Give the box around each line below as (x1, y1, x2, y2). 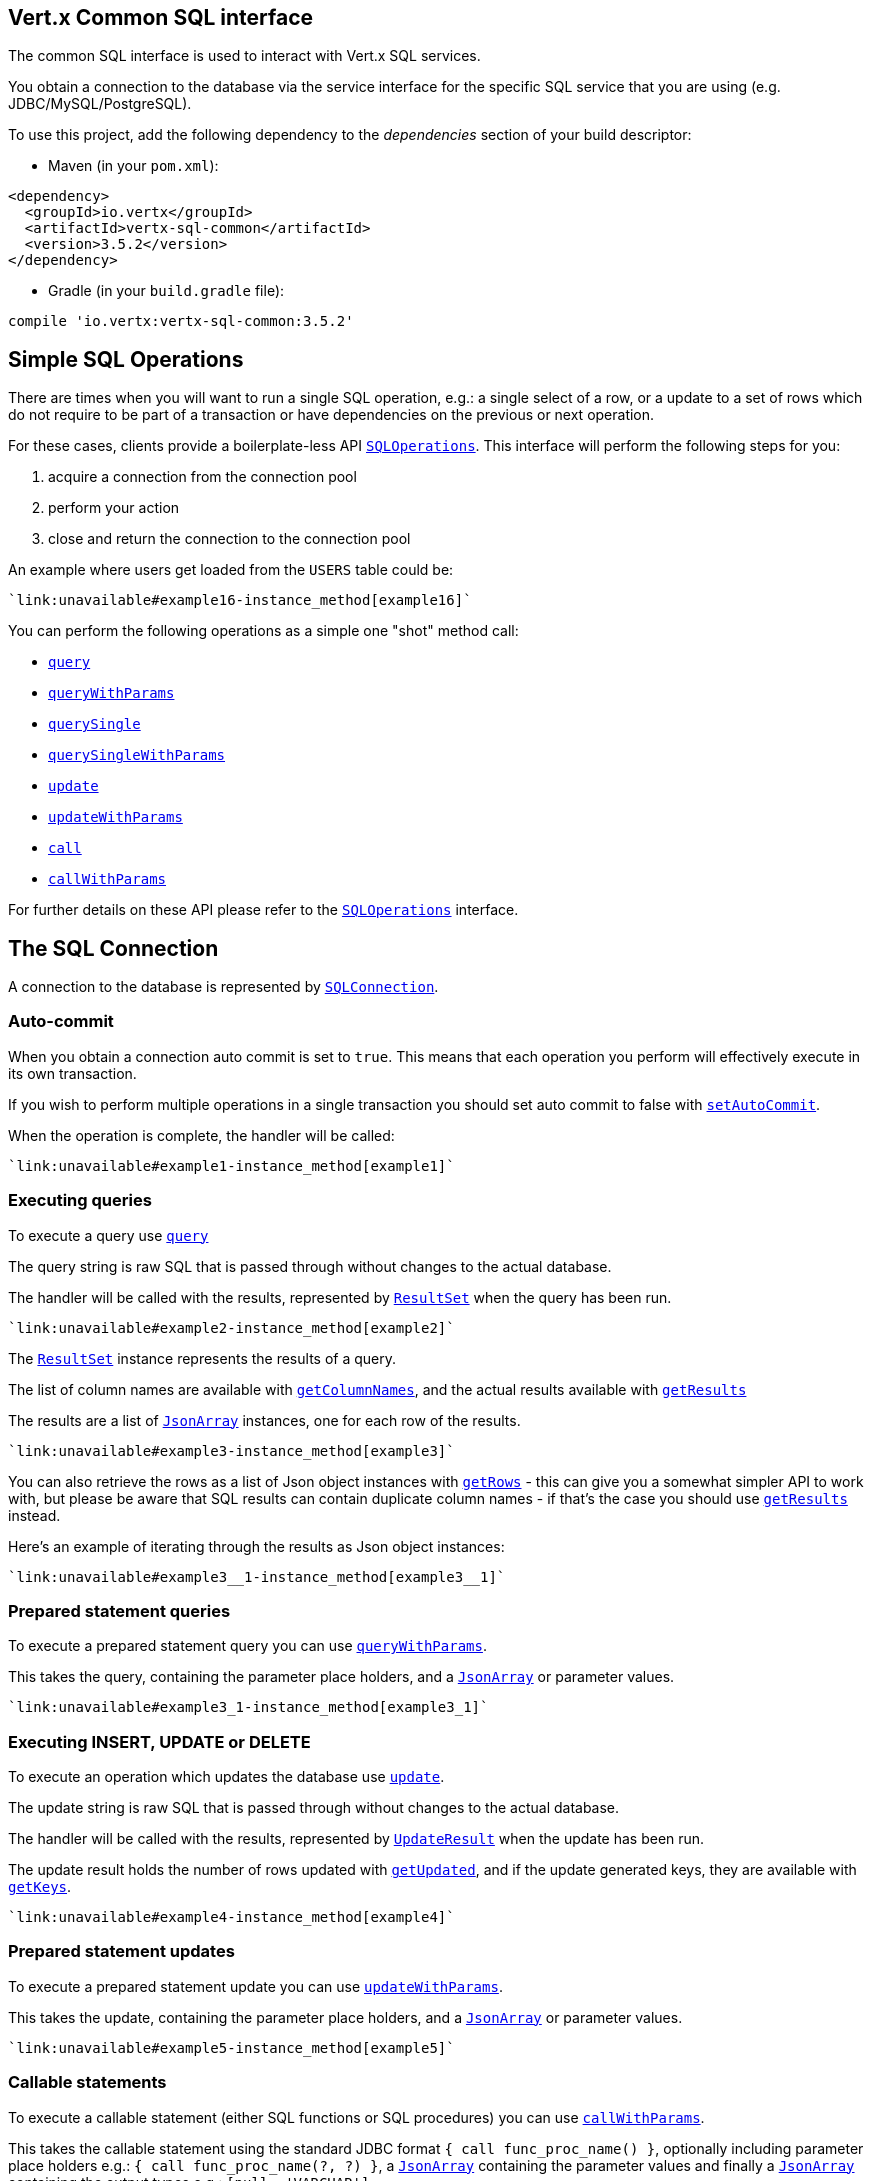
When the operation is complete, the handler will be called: (8, 1126, 395, 1144)
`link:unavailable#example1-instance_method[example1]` (8, 1157, 455, 1174)
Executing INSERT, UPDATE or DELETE (8, 1731, 311, 1752)
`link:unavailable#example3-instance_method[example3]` (8, 1442, 455, 1459)
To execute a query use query (8, 1226, 209, 1244)
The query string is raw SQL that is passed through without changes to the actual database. (8, 1257, 612, 1275)
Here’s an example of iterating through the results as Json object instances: (8, 1537, 505, 1555)
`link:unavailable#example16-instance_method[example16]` (8, 592, 472, 609)
